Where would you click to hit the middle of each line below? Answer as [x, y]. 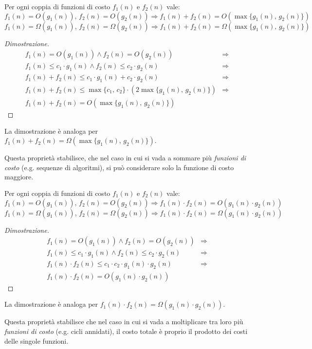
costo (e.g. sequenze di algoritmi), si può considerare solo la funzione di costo [119, 167]
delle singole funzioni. [37, 340]
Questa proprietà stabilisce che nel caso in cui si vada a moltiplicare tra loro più [124, 322]
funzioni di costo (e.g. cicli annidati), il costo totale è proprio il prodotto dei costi [126, 331]
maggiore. [19, 177]
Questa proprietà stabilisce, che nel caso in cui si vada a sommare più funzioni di [125, 158]
